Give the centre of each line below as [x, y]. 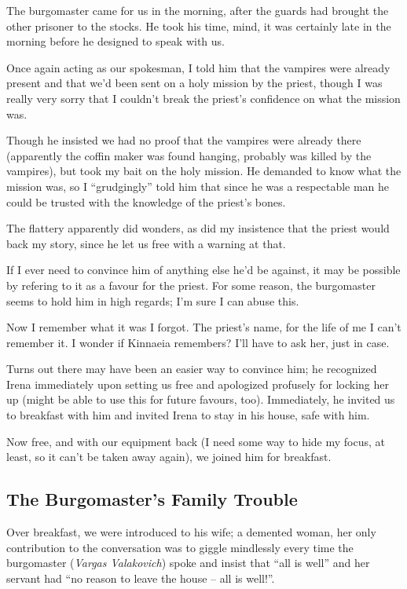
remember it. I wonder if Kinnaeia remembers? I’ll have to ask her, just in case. [198, 342]
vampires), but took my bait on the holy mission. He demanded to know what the [204, 171]
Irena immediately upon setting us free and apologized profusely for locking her [198, 384]
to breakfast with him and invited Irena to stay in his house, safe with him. [188, 415]
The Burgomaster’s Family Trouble [152, 499]
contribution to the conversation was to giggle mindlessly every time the [180, 547]
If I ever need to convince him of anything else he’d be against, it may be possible [203, 270]
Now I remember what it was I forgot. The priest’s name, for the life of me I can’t [204, 327]
